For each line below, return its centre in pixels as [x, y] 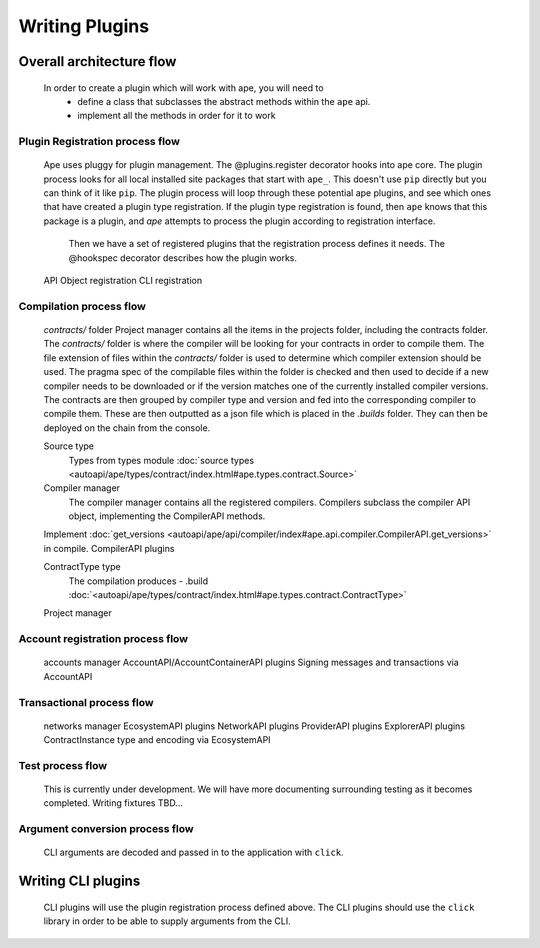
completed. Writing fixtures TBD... [113, 803]
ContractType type [82, 567]
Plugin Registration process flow [99, 142]
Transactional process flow [86, 702]
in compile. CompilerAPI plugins [109, 548]
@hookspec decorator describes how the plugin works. [183, 257]
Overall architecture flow [97, 61]
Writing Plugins [84, 26]
